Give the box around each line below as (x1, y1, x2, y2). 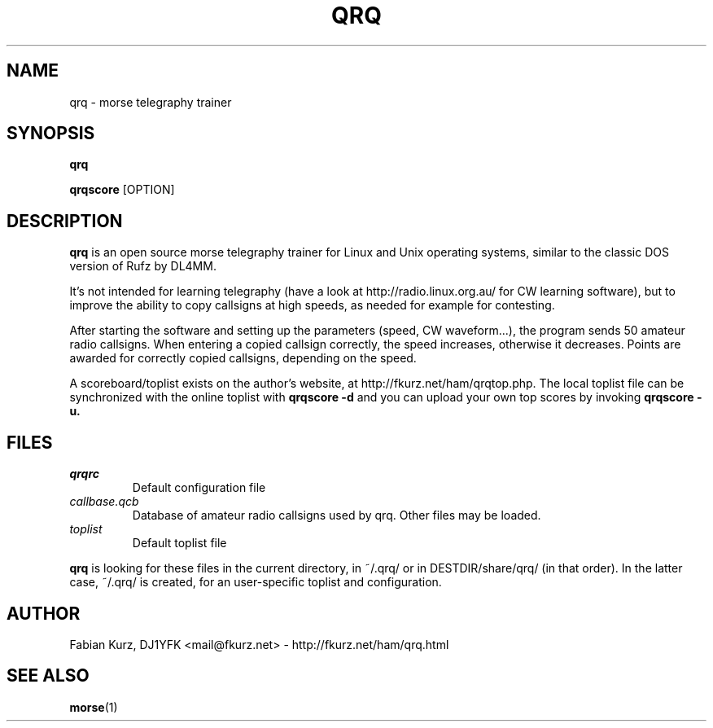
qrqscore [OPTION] (69, 182, 175, 197)
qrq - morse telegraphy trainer (69, 94, 232, 109)
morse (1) (69, 699, 118, 714)
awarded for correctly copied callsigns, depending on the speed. (69, 351, 417, 366)
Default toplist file (132, 536, 227, 550)
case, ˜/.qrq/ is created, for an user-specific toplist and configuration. (69, 575, 442, 590)
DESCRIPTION (7, 210, 123, 231)
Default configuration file (132, 480, 266, 495)
